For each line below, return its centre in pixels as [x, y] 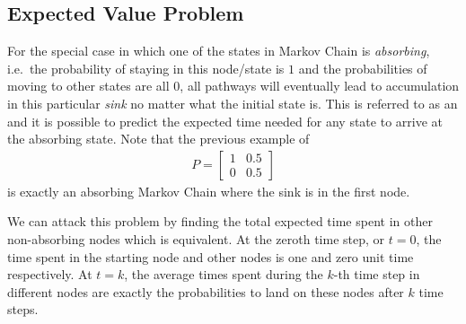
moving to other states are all [88, 86]
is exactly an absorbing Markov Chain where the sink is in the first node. [209, 191]
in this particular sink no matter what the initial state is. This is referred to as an [233, 103]
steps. [23, 309]
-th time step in [377, 274]
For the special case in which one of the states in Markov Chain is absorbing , [219, 51]
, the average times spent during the [224, 274]
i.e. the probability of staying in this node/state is [146, 68]
